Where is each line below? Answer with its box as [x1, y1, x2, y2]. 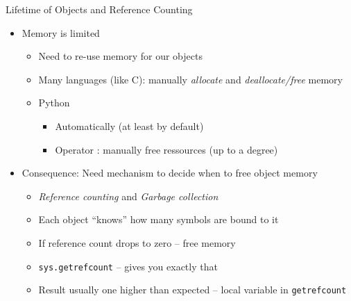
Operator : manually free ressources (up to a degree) [55, 142, 278, 156]
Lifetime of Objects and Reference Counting [6, 2, 193, 16]
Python [38, 95, 70, 110]
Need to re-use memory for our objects [38, 49, 203, 63]
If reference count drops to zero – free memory [38, 235, 236, 250]
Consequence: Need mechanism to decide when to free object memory [22, 165, 318, 180]
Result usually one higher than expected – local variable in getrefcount [38, 282, 347, 297]
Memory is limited [22, 25, 100, 40]
